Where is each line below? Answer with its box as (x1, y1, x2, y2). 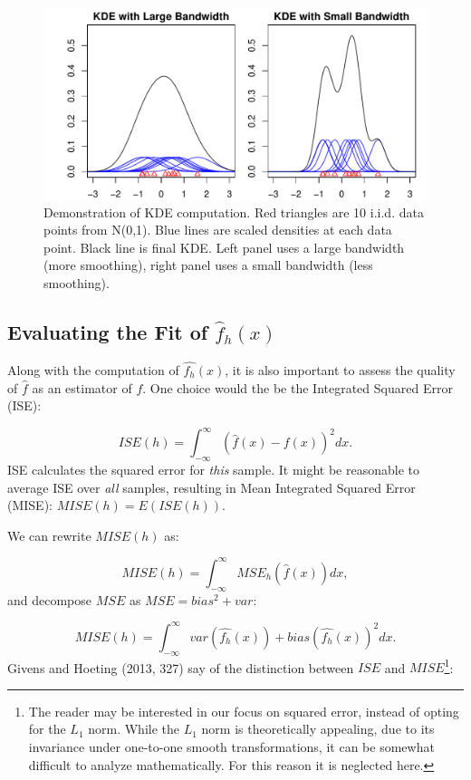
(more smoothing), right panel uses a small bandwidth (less (43, 255, 373, 274)
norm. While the (88, 719, 180, 738)
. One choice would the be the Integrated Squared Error (142, 378, 453, 397)
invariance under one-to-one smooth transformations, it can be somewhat (28, 737, 435, 756)
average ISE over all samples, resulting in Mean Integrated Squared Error (7, 477, 416, 496)
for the (28, 719, 66, 738)
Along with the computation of (7, 360, 179, 379)
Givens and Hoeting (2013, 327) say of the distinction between (7, 658, 354, 677)
